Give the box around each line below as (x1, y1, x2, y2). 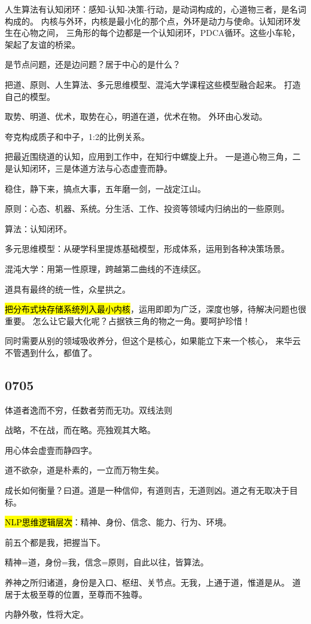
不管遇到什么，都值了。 (5, 346, 97, 358)
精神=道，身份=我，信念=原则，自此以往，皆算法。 (5, 556, 209, 568)
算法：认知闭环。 (5, 222, 72, 235)
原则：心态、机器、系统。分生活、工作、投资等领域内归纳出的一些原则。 (5, 202, 289, 215)
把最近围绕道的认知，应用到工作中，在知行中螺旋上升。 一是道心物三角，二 (5, 150, 301, 163)
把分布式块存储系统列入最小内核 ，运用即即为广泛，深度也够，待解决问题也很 (5, 303, 306, 315)
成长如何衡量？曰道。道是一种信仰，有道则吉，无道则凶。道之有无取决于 (5, 484, 289, 497)
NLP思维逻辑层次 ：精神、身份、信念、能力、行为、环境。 (5, 516, 231, 528)
